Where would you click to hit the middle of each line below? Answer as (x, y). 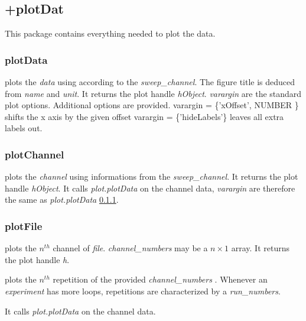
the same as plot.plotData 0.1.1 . (62, 200)
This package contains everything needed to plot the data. (110, 33)
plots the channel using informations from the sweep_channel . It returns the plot (152, 176)
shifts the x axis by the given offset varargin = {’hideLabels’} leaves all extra (144, 116)
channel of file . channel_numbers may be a (130, 248)
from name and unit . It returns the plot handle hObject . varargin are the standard (153, 93)
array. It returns (260, 248)
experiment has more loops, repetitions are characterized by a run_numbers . (143, 291)
